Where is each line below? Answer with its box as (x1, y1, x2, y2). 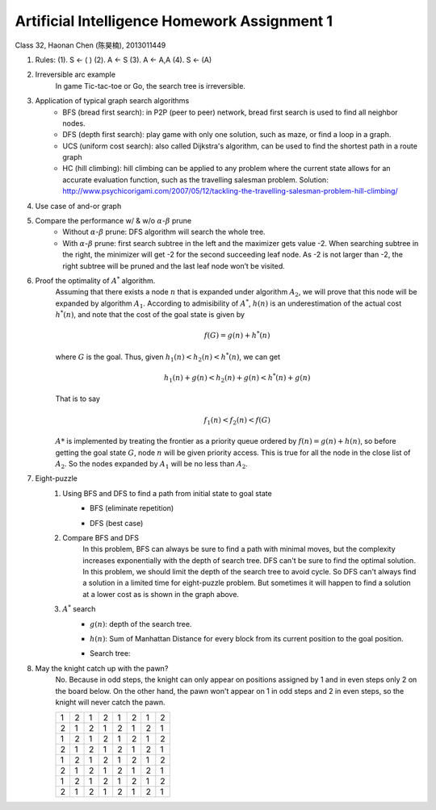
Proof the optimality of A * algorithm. (35, 275, 156, 286)
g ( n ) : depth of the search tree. (90, 619, 192, 628)
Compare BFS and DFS (62, 532, 139, 542)
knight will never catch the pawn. (55, 698, 166, 707)
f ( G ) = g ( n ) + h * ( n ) (203, 329, 270, 340)
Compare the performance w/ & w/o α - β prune (35, 216, 192, 226)
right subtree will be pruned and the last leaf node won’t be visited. (62, 261, 286, 270)
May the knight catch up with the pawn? (35, 663, 169, 673)
